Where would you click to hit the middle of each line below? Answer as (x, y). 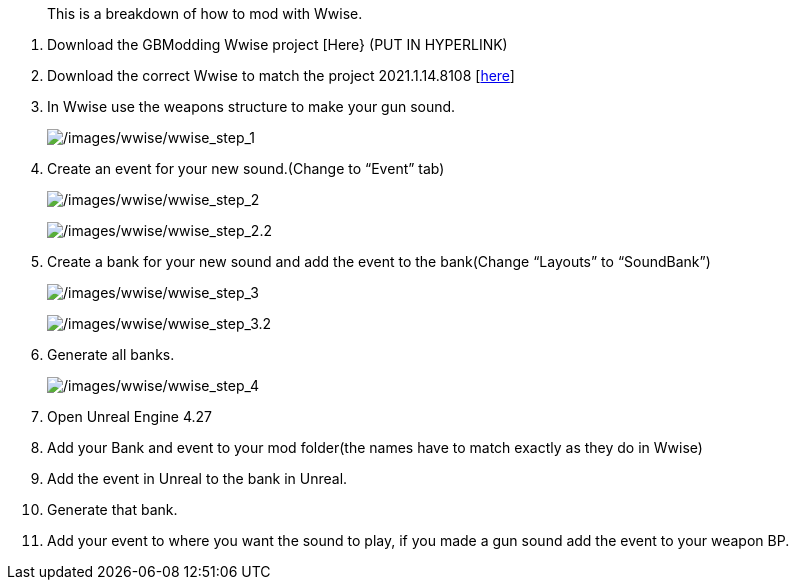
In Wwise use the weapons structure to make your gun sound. (251, 106)
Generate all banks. (111, 354)
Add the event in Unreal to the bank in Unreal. (197, 478)
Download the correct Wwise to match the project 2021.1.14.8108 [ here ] (281, 75)
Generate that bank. (112, 509)
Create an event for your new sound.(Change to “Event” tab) (246, 168)
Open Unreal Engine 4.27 (129, 416)
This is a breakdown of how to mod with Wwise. (205, 13)
